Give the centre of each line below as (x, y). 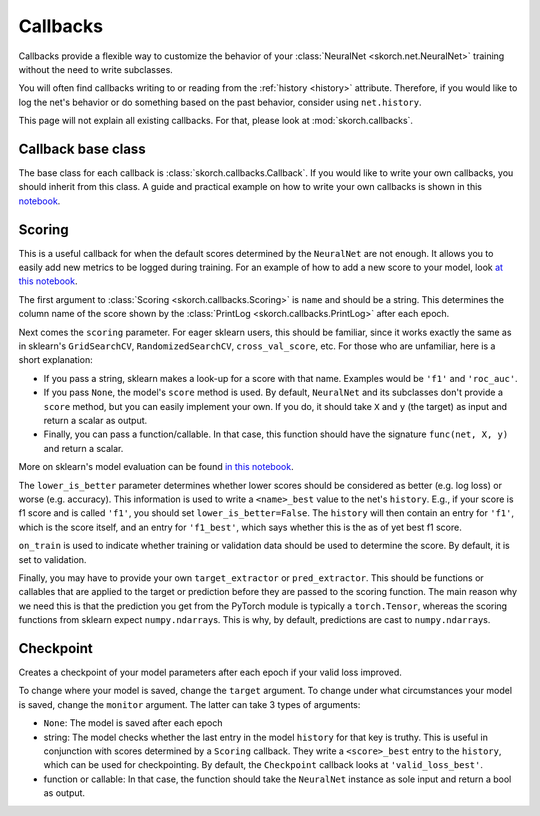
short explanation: (56, 360)
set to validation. (52, 559)
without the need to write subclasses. (96, 69)
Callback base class (82, 148)
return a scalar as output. (95, 420)
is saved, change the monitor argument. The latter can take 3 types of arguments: (189, 704)
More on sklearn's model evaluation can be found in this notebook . (156, 467)
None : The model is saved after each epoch (133, 723)
